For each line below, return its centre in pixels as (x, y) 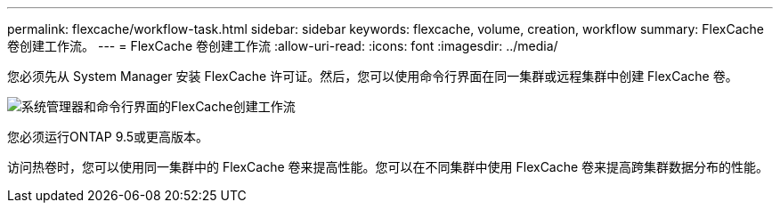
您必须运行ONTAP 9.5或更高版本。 (108, 137)
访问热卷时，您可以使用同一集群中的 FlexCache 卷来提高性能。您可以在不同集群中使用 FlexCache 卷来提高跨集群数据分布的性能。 (388, 167)
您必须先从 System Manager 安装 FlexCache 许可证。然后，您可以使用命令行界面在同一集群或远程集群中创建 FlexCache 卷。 (373, 76)
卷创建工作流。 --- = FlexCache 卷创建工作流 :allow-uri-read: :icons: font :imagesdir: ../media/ (283, 46)
